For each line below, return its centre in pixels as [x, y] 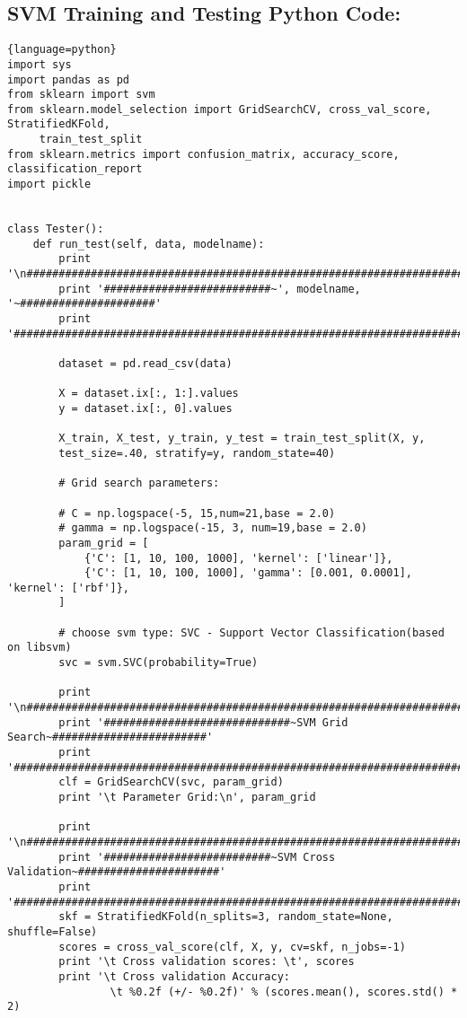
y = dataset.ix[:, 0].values [145, 408]
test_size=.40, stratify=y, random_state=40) [197, 453]
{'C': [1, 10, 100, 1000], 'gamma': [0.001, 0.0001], [248, 573]
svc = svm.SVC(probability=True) [159, 663]
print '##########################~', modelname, [210, 289]
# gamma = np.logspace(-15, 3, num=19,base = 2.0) [213, 528]
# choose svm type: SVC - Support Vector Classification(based [251, 632]
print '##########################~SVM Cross [197, 857]
